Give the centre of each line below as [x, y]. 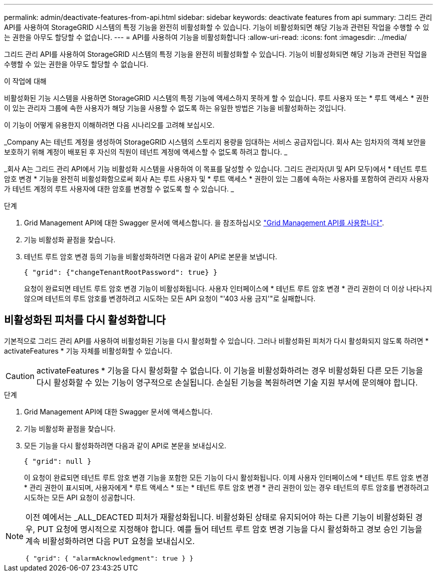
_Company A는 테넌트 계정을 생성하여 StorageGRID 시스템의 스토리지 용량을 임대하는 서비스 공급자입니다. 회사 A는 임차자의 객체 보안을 [215, 142]
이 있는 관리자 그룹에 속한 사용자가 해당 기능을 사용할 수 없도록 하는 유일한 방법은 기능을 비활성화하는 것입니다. [175, 108]
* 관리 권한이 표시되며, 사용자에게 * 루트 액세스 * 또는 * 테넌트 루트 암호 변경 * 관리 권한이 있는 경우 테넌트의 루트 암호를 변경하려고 [227, 487]
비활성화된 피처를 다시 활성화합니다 [85, 320]
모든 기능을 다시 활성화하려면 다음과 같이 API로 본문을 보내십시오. [125, 445]
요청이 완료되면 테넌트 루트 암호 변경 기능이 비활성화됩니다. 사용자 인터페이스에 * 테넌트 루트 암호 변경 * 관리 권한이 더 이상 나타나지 [228, 288]
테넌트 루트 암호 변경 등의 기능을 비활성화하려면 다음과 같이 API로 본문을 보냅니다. [151, 257]
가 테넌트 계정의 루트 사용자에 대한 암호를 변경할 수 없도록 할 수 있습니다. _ [119, 189]
